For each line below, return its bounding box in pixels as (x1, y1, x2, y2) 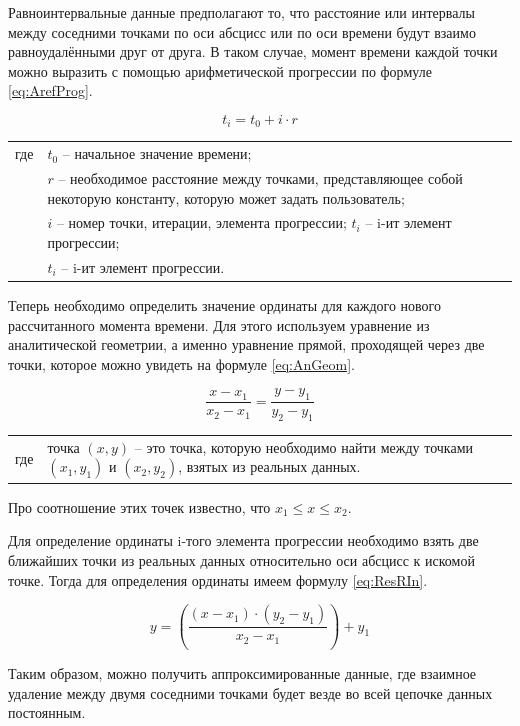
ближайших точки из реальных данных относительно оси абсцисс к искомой (8, 550, 475, 571)
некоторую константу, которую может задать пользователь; (47, 187, 405, 208)
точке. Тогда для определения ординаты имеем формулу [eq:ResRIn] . (8, 569, 428, 590)
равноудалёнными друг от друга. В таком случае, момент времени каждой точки (8, 41, 498, 62)
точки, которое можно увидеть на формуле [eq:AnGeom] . (8, 353, 355, 374)
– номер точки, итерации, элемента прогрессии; (56, 212, 347, 233)
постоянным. (8, 702, 86, 723)
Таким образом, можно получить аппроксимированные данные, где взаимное (8, 663, 477, 684)
